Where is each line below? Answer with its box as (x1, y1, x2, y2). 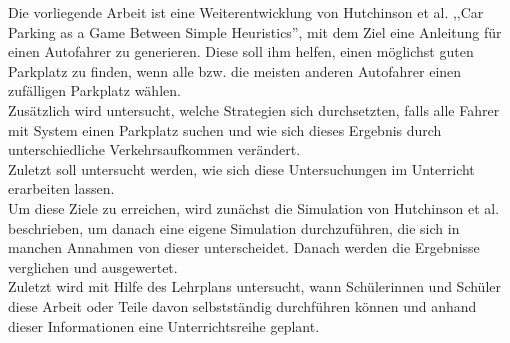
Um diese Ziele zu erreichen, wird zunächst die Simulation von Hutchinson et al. (8, 197, 500, 218)
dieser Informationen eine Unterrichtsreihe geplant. (8, 315, 320, 336)
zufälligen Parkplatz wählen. (8, 80, 181, 101)
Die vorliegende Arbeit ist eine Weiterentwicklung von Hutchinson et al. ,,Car (8, 2, 484, 22)
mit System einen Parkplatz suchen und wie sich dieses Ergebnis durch (8, 119, 442, 140)
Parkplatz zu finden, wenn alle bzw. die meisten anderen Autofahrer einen (8, 60, 462, 81)
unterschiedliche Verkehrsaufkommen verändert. (8, 139, 301, 160)
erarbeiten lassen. (8, 178, 115, 199)
